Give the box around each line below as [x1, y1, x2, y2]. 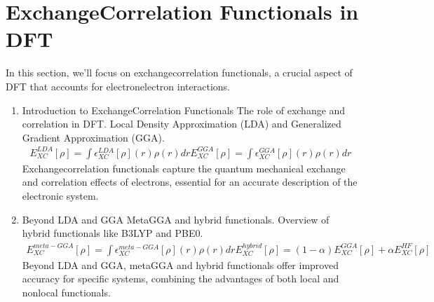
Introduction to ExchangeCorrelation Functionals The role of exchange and [22, 102, 346, 117]
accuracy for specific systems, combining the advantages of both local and [22, 271, 339, 286]
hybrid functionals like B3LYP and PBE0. [22, 226, 203, 240]
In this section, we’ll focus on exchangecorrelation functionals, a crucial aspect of [6, 65, 353, 80]
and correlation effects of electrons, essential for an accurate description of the [22, 174, 358, 189]
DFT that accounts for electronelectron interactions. [6, 78, 230, 93]
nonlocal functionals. [22, 284, 111, 299]
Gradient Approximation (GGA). [22, 130, 165, 144]
